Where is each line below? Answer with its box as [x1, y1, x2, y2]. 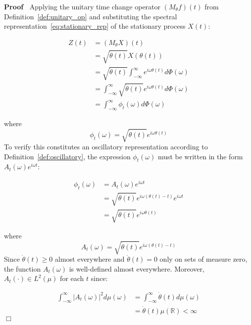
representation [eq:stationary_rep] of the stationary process [4, 21, 186, 31]
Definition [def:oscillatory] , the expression [4, 151, 131, 161]
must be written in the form [157, 151, 243, 161]
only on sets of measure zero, [159, 254, 248, 264]
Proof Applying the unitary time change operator [4, 1, 161, 11]
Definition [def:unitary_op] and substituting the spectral [4, 11, 177, 21]
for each [60, 273, 84, 283]
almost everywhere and [54, 254, 125, 264]
